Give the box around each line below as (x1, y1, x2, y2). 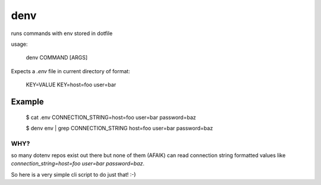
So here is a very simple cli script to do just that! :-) (11, 171, 136, 178)
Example (11, 96, 44, 106)
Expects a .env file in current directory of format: (11, 67, 130, 74)
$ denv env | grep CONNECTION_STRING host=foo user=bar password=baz (26, 124, 213, 131)
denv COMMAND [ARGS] (26, 54, 88, 61)
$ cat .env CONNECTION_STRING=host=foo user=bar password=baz (26, 114, 196, 121)
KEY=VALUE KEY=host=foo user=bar (26, 81, 117, 89)
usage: (11, 40, 28, 48)
